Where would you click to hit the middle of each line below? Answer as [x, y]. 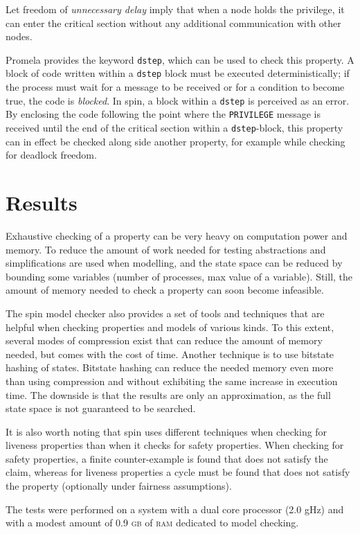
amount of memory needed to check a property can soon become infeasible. [165, 290]
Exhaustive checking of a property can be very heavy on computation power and [177, 235]
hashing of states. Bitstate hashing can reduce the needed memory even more [170, 367]
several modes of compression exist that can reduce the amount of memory [164, 340]
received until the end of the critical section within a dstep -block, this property [174, 127]
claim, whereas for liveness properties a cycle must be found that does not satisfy [178, 472]
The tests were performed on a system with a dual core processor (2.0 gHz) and [175, 509]
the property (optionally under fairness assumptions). [119, 486]
